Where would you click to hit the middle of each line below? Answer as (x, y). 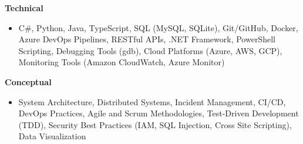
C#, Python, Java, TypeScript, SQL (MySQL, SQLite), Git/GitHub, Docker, (158, 27)
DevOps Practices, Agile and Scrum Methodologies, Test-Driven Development (159, 113)
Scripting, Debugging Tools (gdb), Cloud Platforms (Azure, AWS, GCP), (150, 50)
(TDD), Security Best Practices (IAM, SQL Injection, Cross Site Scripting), (155, 124)
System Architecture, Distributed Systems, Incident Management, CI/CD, (152, 101)
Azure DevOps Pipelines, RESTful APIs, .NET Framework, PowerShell (147, 39)
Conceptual (28, 81)
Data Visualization (52, 136)
